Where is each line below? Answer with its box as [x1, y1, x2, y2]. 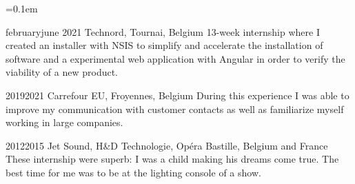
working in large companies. [6, 115, 123, 130]
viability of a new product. [6, 65, 119, 79]
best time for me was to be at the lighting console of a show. [6, 165, 261, 179]
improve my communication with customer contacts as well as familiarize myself [6, 101, 344, 116]
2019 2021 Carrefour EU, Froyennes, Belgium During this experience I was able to [6, 88, 349, 102]
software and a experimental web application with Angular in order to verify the [6, 51, 345, 65]
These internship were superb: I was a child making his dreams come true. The [6, 152, 339, 166]
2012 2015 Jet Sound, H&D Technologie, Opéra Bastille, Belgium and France [6, 138, 328, 152]
